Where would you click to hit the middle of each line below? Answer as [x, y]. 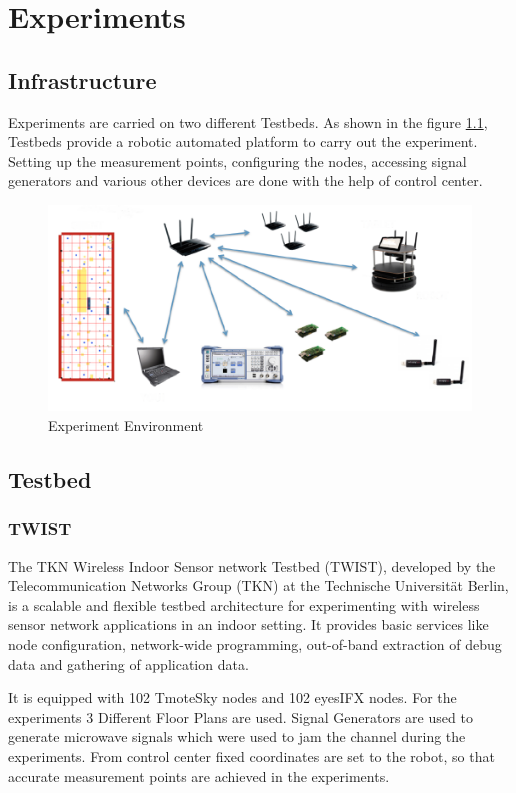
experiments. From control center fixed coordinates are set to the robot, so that [251, 755]
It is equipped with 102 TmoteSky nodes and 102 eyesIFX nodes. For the [232, 697]
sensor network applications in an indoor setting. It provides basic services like [248, 624]
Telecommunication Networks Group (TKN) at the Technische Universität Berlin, [258, 585]
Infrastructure [82, 79]
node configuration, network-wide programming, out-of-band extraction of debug [255, 643]
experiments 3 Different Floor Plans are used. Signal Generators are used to [240, 716]
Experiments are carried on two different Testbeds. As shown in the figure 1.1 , [248, 121]
